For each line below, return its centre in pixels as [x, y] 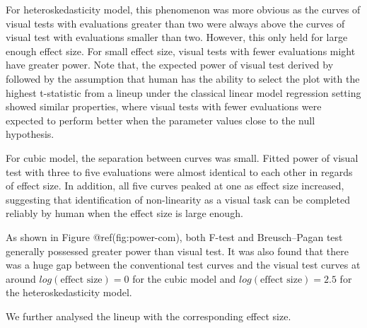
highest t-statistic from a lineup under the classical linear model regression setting [183, 92]
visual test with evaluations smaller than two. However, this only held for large [177, 37]
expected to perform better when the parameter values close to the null [161, 120]
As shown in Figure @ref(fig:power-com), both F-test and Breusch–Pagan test [174, 236]
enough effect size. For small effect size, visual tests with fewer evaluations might [181, 51]
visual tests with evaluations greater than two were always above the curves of [175, 23]
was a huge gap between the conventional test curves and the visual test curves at [183, 265]
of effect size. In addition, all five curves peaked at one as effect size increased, [175, 186]
